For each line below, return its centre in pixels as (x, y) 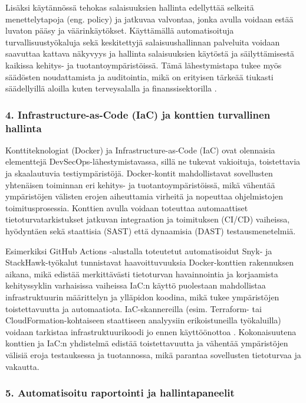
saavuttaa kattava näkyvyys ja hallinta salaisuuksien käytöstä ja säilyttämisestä (150, 53)
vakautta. (22, 366)
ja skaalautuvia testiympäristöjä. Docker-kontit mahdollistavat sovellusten (139, 173)
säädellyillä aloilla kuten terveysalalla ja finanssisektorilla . (111, 88)
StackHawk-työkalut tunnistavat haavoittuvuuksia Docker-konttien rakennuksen (149, 262)
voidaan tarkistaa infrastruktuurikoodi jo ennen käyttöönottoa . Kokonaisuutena (151, 331)
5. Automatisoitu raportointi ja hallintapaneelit (120, 393)
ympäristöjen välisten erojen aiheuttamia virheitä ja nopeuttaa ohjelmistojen (144, 196)
